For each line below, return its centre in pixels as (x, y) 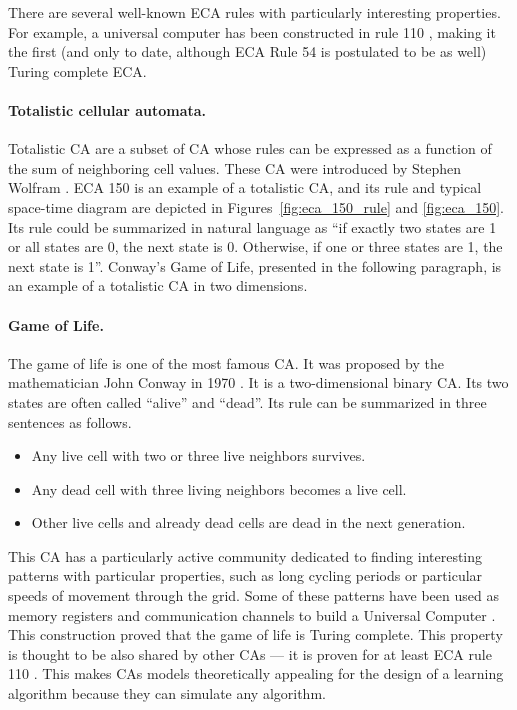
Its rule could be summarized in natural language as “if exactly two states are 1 (252, 226)
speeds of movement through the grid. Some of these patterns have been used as (253, 595)
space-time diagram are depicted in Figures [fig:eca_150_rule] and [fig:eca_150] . (256, 206)
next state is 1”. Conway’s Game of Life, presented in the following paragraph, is (255, 265)
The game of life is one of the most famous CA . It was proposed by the (226, 362)
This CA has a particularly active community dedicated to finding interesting (245, 555)
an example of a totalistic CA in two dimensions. (158, 285)
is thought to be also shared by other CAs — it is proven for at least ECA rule (250, 653)
